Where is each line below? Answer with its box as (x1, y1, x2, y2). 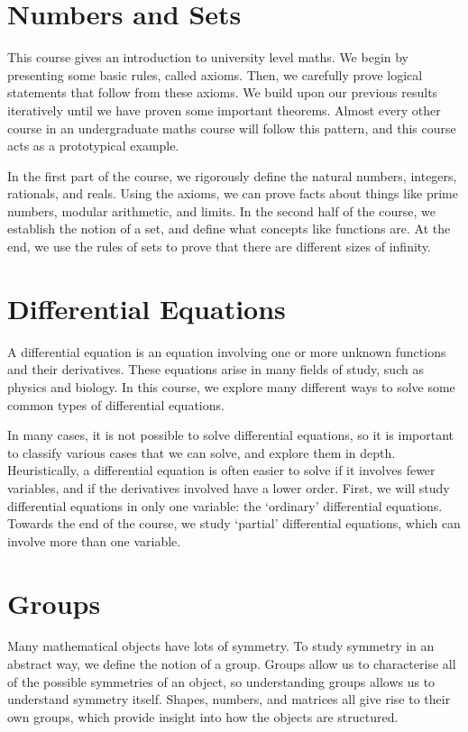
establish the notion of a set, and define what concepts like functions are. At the (7, 219, 451, 238)
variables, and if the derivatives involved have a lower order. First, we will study (7, 478, 450, 497)
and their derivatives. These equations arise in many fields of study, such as (7, 360, 424, 379)
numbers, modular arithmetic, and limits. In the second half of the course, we (7, 201, 436, 220)
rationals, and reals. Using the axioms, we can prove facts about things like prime (7, 184, 458, 203)
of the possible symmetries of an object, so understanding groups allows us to (7, 672, 436, 691)
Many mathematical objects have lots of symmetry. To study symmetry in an (7, 636, 435, 655)
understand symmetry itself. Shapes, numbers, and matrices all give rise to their (7, 690, 451, 709)
